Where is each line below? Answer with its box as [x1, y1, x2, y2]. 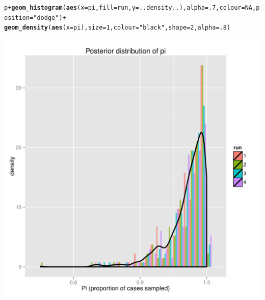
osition [4, 14, 30, 21]
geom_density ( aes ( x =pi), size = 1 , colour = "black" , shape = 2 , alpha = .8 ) [4, 24, 231, 32]
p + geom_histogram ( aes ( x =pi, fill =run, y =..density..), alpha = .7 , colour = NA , [4, 4, 256, 11]
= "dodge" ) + [30, 14, 66, 21]
